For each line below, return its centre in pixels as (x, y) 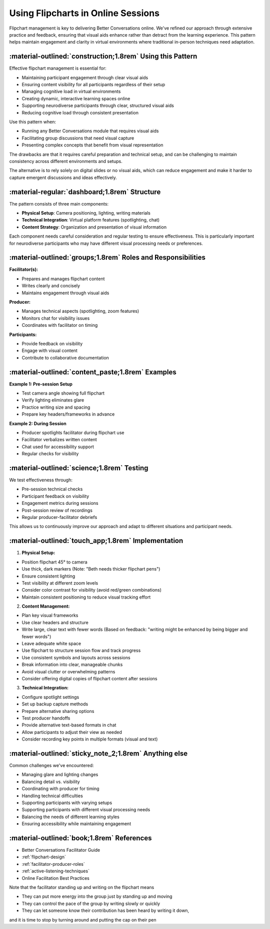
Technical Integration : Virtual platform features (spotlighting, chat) (91, 220)
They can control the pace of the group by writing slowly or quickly (91, 903)
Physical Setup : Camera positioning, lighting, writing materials (86, 213)
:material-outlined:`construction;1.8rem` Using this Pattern (103, 56)
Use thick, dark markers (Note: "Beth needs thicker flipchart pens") (91, 569)
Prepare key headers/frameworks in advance (68, 414)
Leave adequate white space (51, 644)
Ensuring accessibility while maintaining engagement (76, 824)
